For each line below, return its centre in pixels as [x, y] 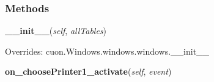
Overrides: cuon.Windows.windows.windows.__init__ [107, 51]
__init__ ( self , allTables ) [56, 31]
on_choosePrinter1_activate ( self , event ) [88, 71]
